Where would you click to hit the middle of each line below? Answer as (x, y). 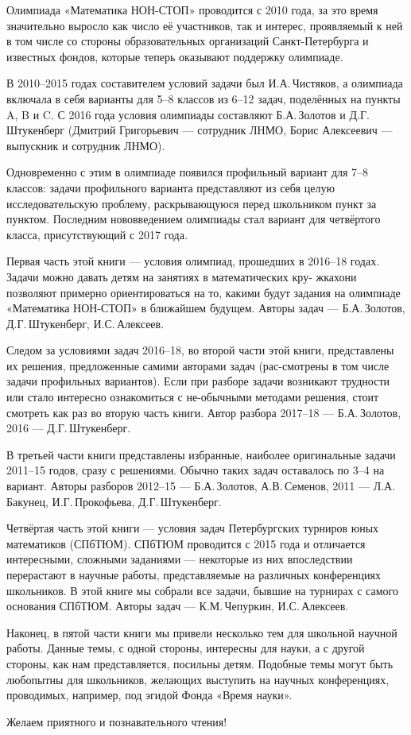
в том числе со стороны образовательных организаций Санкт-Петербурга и (188, 41)
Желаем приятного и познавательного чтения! (117, 721)
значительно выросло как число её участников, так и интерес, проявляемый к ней (205, 25)
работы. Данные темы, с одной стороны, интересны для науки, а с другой (186, 648)
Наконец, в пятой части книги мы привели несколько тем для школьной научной (202, 632)
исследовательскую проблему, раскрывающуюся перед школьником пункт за (192, 203)
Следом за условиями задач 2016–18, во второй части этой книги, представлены (200, 350)
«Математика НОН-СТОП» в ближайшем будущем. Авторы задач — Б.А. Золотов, (206, 308)
